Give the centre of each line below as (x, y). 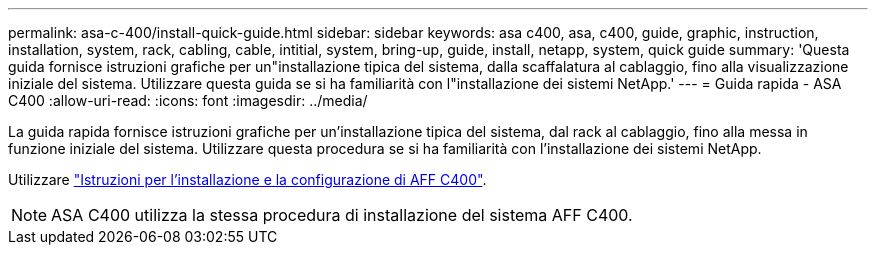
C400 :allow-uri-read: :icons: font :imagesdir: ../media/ (188, 100)
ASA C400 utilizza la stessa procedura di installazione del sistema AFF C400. (342, 215)
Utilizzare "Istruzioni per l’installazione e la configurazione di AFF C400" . (247, 179)
